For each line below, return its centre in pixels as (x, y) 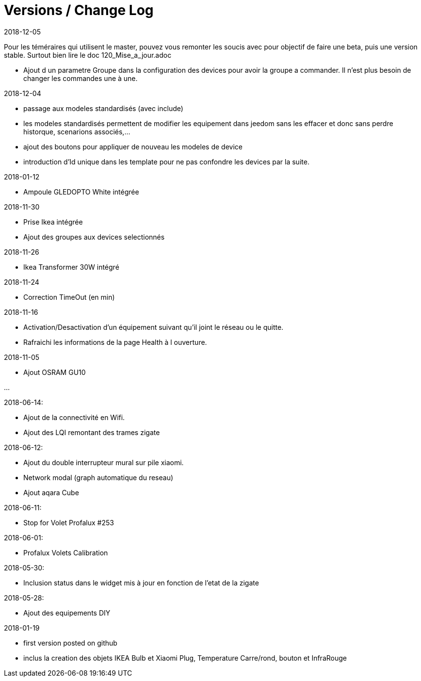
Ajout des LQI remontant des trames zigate (92, 432)
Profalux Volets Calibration (66, 552)
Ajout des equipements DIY (67, 613)
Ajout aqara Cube (51, 492)
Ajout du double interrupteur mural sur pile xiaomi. (104, 462)
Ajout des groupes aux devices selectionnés (94, 237)
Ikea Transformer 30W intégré (71, 267)
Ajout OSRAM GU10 (55, 372)
